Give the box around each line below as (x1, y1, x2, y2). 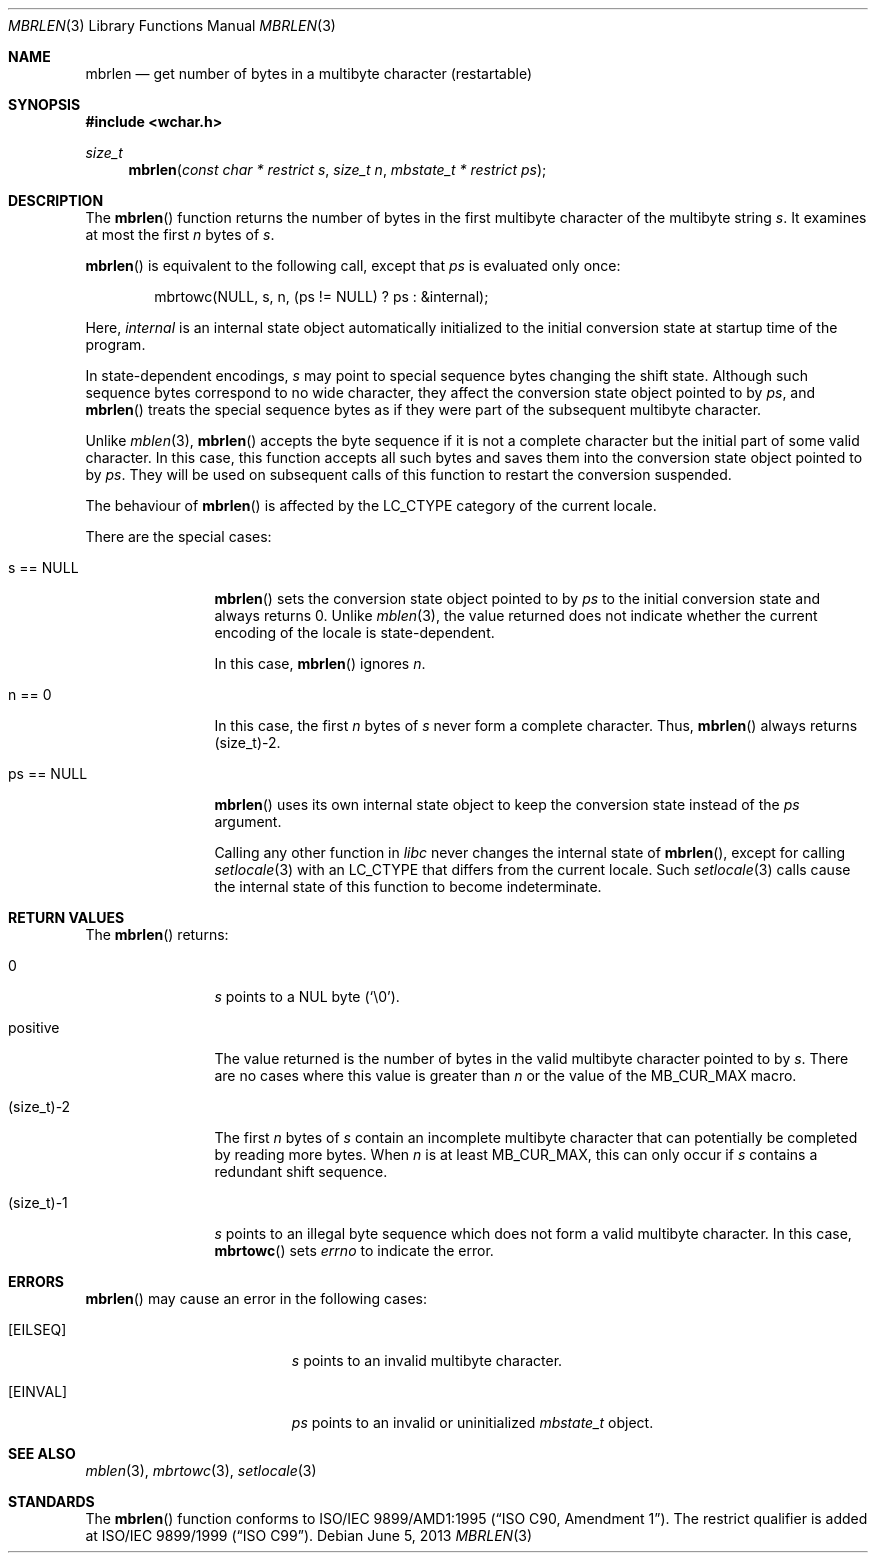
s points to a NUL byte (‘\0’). (214, 988, 400, 1005)
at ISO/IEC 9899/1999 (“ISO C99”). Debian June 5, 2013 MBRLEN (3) (85, 1527, 533, 1544)
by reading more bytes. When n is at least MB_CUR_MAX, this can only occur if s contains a (214, 1146, 818, 1163)
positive (8, 1019, 60, 1036)
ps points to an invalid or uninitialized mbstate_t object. (291, 1414, 654, 1431)
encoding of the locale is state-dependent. (214, 624, 495, 641)
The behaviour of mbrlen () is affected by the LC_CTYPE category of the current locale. (85, 497, 657, 514)
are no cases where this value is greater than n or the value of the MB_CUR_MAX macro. (214, 1067, 797, 1084)
